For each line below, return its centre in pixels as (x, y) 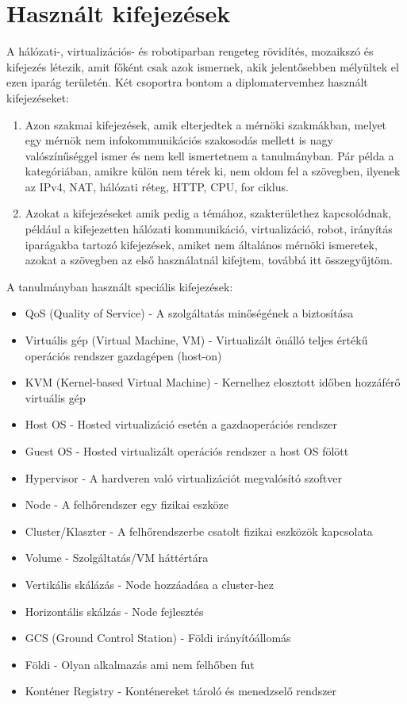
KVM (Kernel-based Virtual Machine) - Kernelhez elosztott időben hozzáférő (213, 382)
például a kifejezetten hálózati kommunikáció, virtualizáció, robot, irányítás (209, 229)
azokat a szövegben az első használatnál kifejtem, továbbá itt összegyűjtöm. (209, 260)
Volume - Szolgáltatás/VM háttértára (117, 558)
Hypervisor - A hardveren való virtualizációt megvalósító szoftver (183, 477)
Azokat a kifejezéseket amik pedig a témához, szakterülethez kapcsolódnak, (208, 213)
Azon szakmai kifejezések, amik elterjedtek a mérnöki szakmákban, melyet (206, 124)
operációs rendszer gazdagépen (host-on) (123, 355)
